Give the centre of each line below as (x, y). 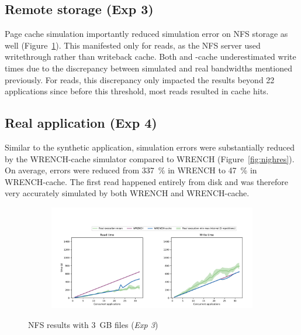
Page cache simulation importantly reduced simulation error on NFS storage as (146, 34)
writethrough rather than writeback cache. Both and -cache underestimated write (150, 57)
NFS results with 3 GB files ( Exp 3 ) (93, 324)
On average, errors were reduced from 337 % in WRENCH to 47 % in (131, 170)
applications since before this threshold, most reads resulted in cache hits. (137, 91)
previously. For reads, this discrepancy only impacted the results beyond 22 (140, 79)
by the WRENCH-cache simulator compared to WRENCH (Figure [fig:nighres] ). (150, 158)
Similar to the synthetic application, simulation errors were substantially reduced (150, 147)
